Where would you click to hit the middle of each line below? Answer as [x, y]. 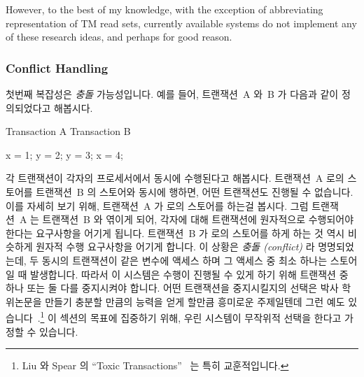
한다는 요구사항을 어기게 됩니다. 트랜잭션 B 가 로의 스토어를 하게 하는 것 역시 [175, 233]
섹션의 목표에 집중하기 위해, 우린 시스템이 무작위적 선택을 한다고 [201, 317]
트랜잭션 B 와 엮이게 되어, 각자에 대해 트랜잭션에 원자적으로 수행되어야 [198, 219]
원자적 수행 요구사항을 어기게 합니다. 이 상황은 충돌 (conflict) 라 [175, 247]
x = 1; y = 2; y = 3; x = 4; [64, 154]
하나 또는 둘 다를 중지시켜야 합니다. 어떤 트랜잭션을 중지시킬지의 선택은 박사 [172, 288]
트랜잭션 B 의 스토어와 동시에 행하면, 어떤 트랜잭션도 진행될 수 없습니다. [195, 191]
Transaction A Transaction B [68, 131]
